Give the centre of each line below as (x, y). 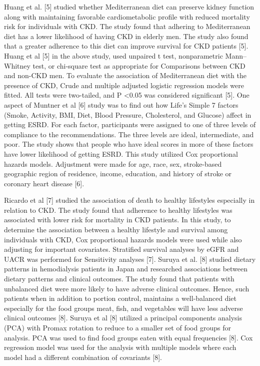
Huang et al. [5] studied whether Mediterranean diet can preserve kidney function (129, 7)
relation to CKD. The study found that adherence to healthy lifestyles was (118, 210)
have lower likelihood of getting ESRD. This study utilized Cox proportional (121, 153)
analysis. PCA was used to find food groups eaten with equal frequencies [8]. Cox (128, 337)
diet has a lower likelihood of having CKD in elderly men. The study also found (126, 36)
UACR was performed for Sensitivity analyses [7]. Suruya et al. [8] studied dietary (130, 259)
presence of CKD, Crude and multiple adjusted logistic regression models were (124, 85)
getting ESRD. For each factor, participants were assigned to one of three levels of (130, 124)
